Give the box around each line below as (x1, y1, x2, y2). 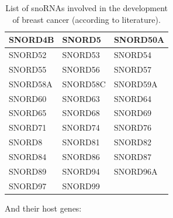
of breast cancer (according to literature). (12, 13, 161, 25)
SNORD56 (62, 63, 100, 75)
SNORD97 (9, 179, 47, 192)
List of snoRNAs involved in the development (5, 2, 168, 13)
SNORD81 (62, 136, 100, 148)
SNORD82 (113, 136, 152, 148)
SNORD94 (62, 165, 100, 177)
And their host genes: (5, 202, 82, 214)
